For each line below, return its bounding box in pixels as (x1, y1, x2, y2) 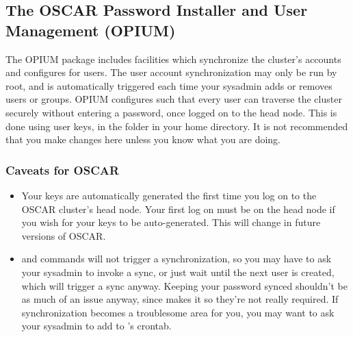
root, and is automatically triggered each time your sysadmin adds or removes (5, 78, 332, 92)
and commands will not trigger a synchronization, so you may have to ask (21, 251, 332, 266)
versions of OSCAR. (21, 228, 106, 242)
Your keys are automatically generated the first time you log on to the (21, 188, 317, 202)
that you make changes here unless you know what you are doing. (5, 132, 281, 147)
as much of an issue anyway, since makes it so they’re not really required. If (21, 292, 339, 306)
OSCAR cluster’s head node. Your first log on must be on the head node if (21, 201, 335, 216)
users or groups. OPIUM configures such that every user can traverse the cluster (5, 92, 342, 106)
